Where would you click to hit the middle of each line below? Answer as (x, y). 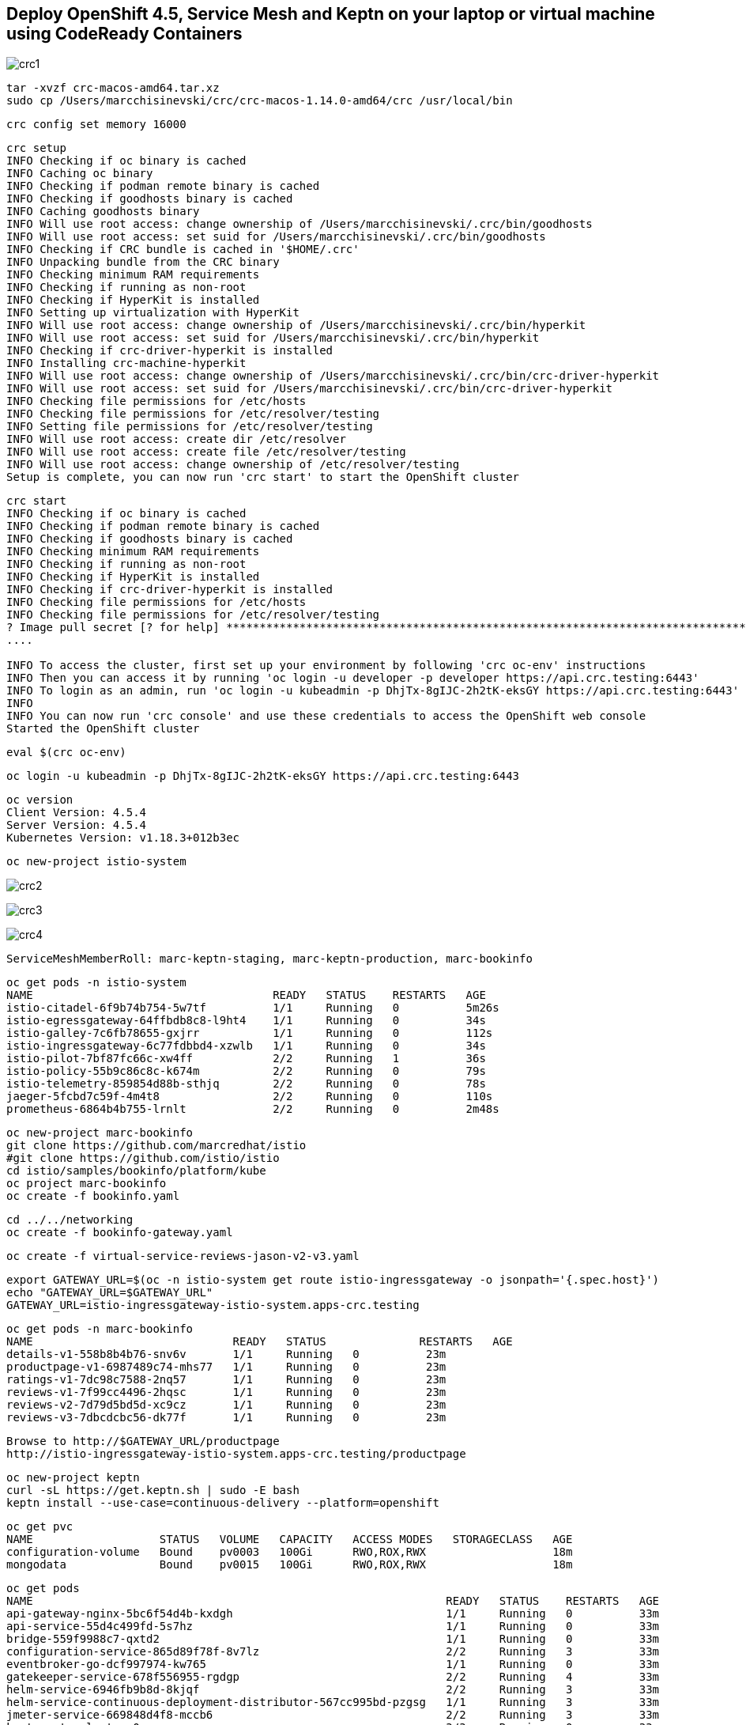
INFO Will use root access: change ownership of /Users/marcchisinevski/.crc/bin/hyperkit (296, 325)
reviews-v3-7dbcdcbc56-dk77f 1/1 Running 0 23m (226, 1418)
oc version (40, 800)
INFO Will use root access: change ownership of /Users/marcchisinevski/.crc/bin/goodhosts (300, 224)
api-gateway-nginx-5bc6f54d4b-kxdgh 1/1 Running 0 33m (333, 1614)
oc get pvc (40, 1527)
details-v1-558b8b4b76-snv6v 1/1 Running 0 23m (226, 1354)
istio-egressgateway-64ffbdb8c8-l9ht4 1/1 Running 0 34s (246, 1021)
